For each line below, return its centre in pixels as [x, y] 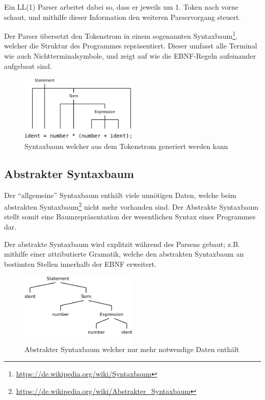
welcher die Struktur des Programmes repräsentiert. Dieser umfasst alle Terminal [131, 46]
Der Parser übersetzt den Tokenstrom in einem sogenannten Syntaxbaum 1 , [121, 35]
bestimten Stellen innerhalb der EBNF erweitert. [80, 264]
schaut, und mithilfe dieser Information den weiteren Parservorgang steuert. [123, 17]
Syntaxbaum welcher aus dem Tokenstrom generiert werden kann [126, 146]
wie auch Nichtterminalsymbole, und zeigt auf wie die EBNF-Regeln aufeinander [130, 56]
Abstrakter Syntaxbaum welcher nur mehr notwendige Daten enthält [132, 349]
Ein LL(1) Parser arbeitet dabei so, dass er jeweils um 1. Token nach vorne [121, 7]
